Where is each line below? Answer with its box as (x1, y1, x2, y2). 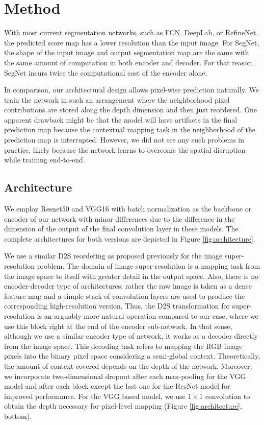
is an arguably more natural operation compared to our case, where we (37, 310, 258, 321)
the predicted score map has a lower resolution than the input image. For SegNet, (4, 37, 259, 48)
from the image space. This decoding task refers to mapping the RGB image (4, 340, 243, 351)
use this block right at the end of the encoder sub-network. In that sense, (4, 320, 232, 331)
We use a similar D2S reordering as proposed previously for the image (4, 250, 223, 261)
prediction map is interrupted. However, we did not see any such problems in (4, 134, 245, 145)
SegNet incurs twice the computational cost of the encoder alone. (4, 67, 207, 78)
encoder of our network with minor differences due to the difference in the (4, 213, 235, 224)
